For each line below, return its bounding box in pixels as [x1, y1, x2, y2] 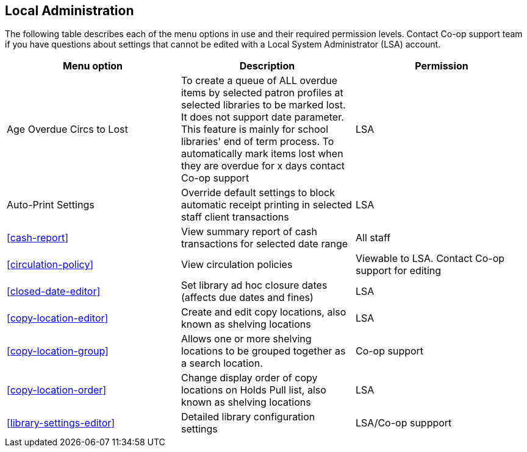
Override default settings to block [181, 186, 335, 199]
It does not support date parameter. [181, 111, 344, 124]
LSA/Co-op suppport [355, 417, 452, 429]
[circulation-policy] [7, 258, 94, 271]
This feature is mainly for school [181, 123, 329, 136]
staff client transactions [181, 211, 289, 224]
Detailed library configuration [181, 411, 315, 423]
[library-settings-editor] [7, 417, 115, 429]
